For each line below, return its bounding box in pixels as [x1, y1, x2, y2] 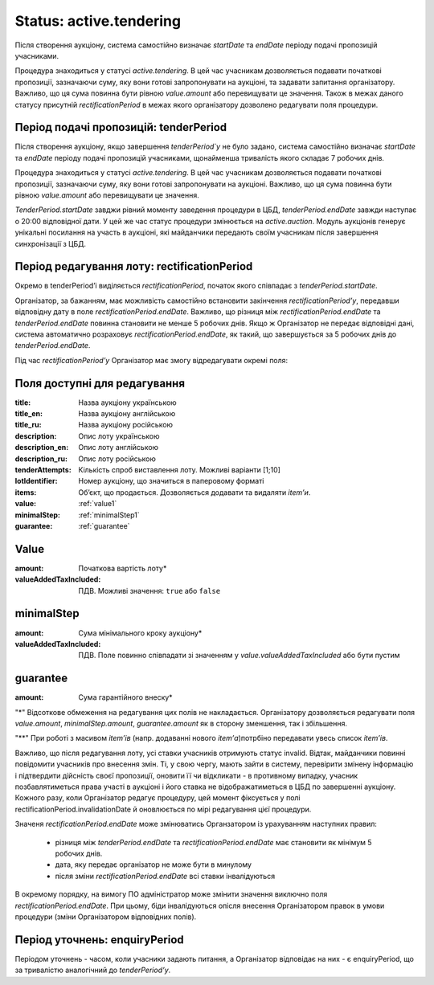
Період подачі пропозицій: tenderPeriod [14, 121, 227, 134]
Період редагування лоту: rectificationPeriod [14, 260, 253, 273]
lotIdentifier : [14, 476, 58, 486]
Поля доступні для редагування [14, 376, 185, 390]
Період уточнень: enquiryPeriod [14, 933, 184, 946]
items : [14, 487, 37, 497]
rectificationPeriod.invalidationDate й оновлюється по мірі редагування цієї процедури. [14, 804, 312, 814]
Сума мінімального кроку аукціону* [78, 627, 203, 638]
